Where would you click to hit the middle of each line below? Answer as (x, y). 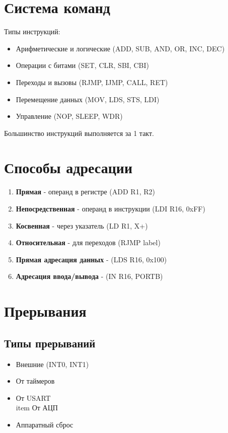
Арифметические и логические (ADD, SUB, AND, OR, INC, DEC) (120, 48)
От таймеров (35, 381)
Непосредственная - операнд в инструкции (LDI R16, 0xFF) (110, 208)
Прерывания (45, 311)
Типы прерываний (50, 343)
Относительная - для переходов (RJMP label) (88, 242)
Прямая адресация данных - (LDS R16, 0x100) (91, 259)
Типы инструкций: (32, 31)
